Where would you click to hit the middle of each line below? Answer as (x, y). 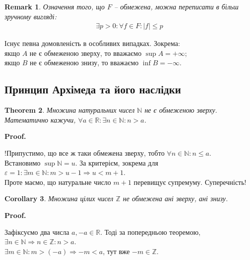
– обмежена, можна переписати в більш (176, 6)
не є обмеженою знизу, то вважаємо (84, 63)
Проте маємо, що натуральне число (58, 182)
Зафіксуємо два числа (37, 232)
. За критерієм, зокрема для (117, 162)
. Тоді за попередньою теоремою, (151, 232)
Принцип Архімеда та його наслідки (93, 89)
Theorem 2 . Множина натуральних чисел (70, 110)
